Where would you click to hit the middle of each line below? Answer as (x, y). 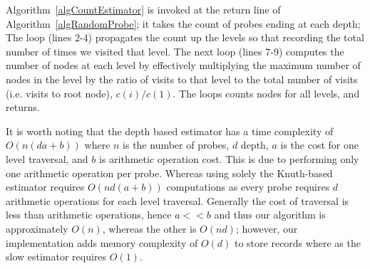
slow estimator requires (56, 257)
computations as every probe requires (248, 187)
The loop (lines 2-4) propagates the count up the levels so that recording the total (185, 37)
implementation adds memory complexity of (102, 242)
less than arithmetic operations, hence (89, 215)
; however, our (267, 228)
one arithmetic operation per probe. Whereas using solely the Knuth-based (169, 173)
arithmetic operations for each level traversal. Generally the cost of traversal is (178, 200)
